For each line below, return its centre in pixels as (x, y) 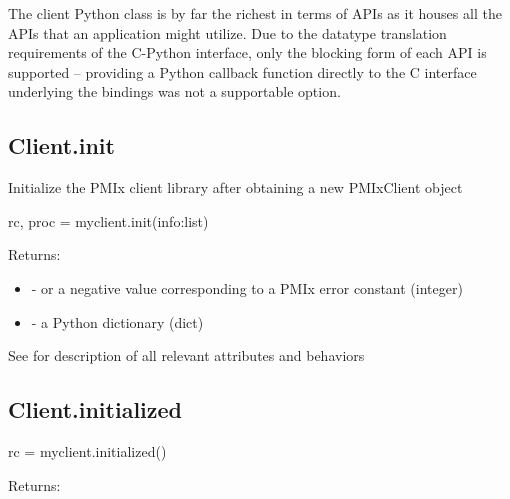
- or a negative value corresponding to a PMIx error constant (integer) (247, 287)
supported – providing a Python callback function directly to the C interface (242, 71)
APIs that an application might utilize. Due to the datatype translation (227, 32)
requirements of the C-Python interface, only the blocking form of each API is (247, 52)
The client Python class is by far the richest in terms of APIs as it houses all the (255, 13)
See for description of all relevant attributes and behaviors (186, 355)
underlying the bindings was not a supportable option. (174, 91)
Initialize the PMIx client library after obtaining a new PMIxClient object (235, 187)
